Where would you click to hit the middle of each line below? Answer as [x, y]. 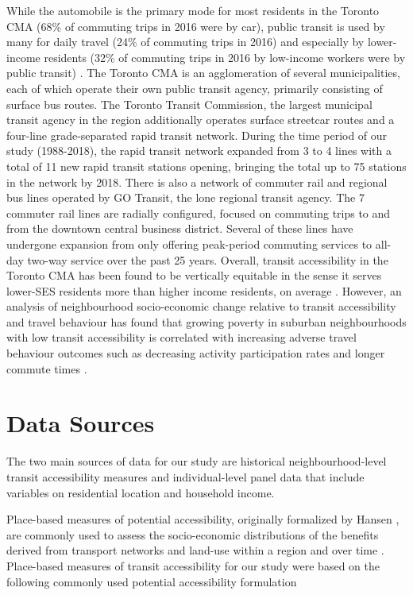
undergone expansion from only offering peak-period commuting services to [189, 243]
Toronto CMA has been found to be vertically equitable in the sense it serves [194, 275]
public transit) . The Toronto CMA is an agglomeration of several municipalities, [203, 73]
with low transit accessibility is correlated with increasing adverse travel [181, 337]
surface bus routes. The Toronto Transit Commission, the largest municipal [189, 104]
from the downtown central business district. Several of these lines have [180, 228]
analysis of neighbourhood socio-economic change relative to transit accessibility [201, 306]
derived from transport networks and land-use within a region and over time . [195, 550]
